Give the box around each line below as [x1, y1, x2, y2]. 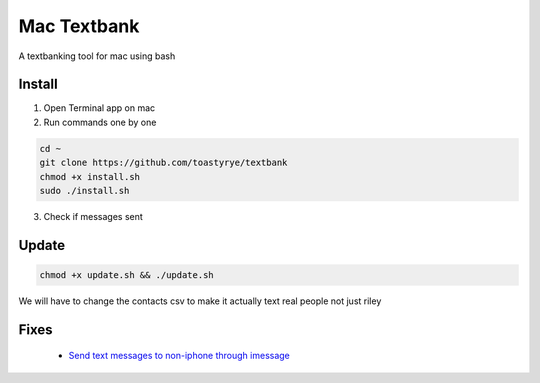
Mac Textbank [18, 15, 140, 37]
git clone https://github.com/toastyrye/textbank [39, 157, 288, 169]
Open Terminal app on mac [43, 102, 156, 114]
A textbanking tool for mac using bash [18, 50, 176, 62]
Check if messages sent [43, 210, 144, 222]
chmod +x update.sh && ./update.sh [39, 269, 214, 280]
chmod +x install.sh [39, 171, 140, 182]
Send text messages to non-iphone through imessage [68, 350, 290, 362]
